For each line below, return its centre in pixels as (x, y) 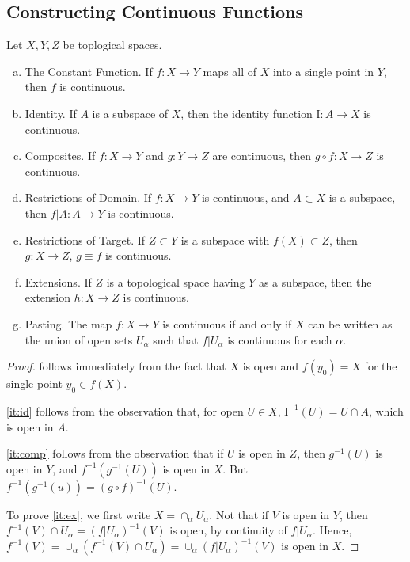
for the (381, 366)
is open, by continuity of (228, 530)
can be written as (350, 323)
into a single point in (323, 71)
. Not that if (239, 514)
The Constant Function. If (89, 71)
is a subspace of (130, 113)
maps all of (230, 71)
